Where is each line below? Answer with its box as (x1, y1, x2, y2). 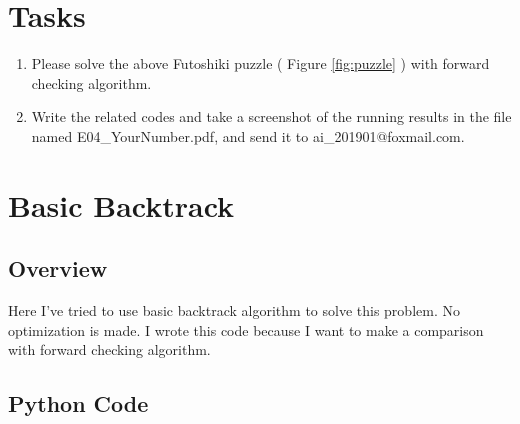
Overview (8, 253, 108, 284)
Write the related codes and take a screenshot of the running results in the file (31, 106, 512, 127)
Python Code (8, 388, 149, 419)
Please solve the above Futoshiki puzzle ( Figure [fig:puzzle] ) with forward (31, 53, 490, 74)
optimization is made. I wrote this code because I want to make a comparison (8, 319, 484, 340)
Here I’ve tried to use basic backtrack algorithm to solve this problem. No (8, 300, 460, 321)
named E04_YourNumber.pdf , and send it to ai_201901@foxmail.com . (31, 125, 465, 146)
